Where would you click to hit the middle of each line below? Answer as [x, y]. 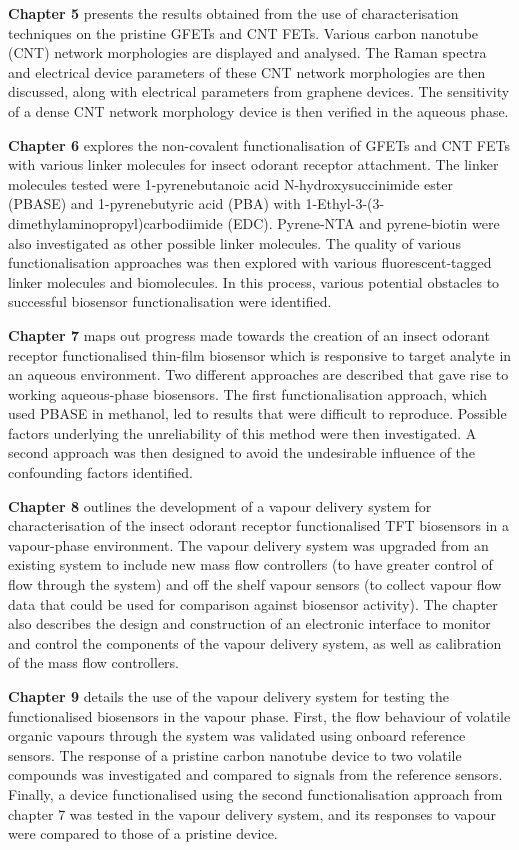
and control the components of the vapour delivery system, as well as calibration [255, 642]
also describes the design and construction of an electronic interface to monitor [249, 623]
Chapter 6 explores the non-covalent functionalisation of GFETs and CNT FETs [259, 144]
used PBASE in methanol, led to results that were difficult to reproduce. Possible [257, 413]
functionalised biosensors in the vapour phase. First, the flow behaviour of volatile [259, 715]
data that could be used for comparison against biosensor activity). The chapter [253, 603]
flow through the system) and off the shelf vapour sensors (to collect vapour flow [255, 584]
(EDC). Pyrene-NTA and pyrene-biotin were [363, 222]
